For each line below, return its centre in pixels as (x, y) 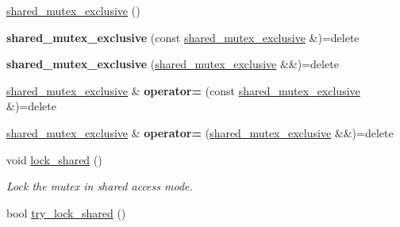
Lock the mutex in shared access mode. (100, 186)
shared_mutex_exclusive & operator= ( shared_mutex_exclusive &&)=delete (200, 132)
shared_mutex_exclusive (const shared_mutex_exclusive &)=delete (183, 37)
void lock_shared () (54, 159)
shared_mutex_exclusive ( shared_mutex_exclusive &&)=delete (173, 64)
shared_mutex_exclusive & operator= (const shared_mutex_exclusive (183, 90)
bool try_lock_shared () (66, 212)
